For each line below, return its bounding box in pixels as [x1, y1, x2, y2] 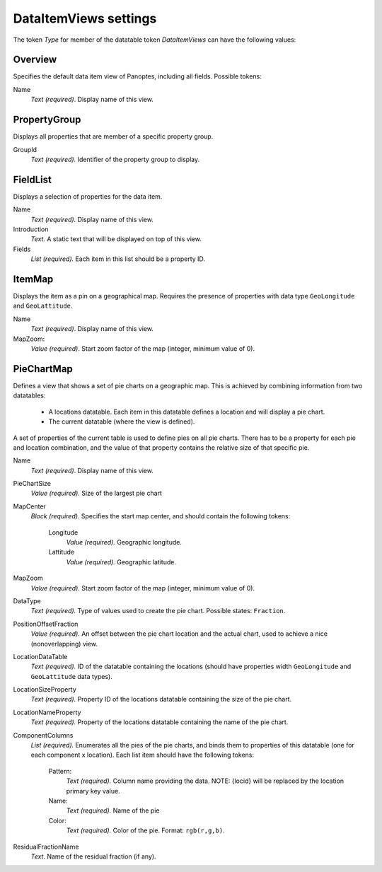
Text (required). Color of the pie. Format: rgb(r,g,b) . [66, 826, 226, 835]
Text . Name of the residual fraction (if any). [30, 852, 156, 861]
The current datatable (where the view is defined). [48, 417, 195, 426]
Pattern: [48, 767, 72, 775]
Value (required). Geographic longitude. [66, 538, 182, 547]
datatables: [13, 391, 46, 400]
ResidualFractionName [13, 842, 79, 851]
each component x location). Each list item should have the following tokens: [30, 750, 255, 760]
